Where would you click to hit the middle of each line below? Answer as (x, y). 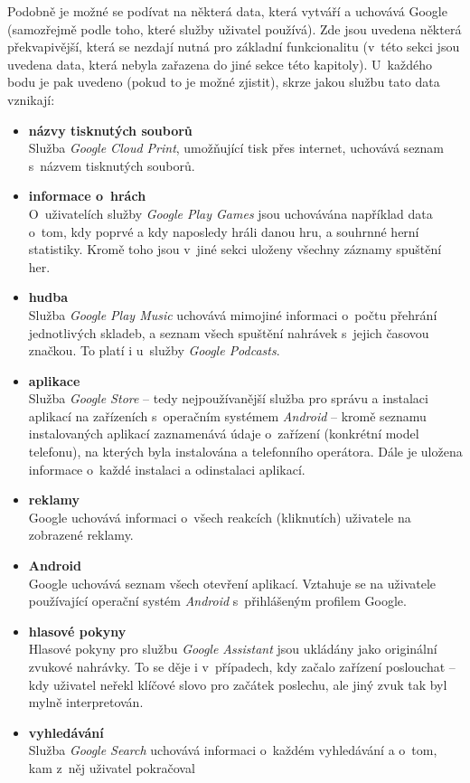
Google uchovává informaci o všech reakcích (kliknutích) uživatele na (220, 517)
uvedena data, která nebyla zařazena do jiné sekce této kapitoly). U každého (220, 64)
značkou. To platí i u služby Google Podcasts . (154, 350)
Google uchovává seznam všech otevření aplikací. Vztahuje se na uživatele (232, 583)
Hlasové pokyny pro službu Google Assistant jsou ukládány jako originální (233, 649)
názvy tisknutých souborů (110, 130)
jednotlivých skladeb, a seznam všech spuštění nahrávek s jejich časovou (229, 332)
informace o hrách (87, 196)
